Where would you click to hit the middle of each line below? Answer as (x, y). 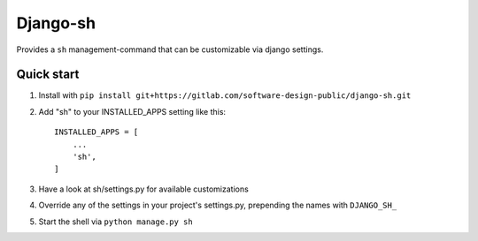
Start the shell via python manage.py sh (116, 222)
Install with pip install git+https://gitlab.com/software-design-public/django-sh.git (225, 95)
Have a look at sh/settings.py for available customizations (144, 189)
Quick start (48, 75)
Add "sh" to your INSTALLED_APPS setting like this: (132, 111)
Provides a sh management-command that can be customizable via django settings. (170, 49)
